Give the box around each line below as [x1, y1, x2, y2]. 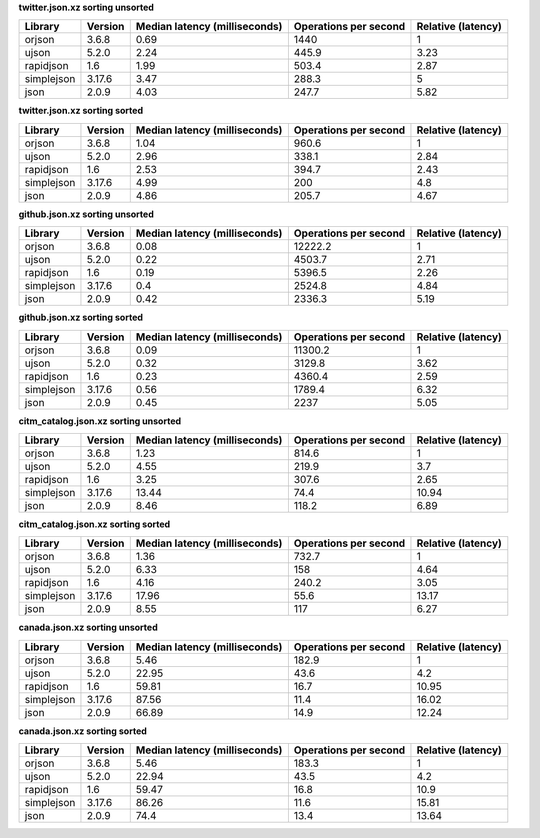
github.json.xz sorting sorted [18, 311, 144, 324]
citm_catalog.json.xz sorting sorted [18, 518, 171, 530]
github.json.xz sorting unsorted [18, 208, 154, 220]
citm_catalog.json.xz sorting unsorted [18, 415, 182, 427]
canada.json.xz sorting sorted [18, 725, 147, 737]
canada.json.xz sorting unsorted [18, 621, 159, 634]
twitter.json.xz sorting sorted [18, 105, 144, 117]
